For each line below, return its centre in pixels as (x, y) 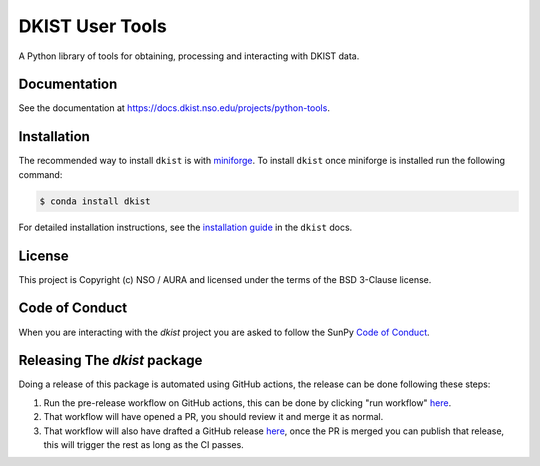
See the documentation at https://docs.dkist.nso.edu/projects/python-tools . (174, 108)
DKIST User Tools (92, 26)
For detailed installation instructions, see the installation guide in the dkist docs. (185, 227)
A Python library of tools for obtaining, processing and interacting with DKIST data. (189, 56)
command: (40, 174)
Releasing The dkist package (110, 360)
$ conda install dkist (95, 201)
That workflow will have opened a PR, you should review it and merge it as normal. (213, 417)
